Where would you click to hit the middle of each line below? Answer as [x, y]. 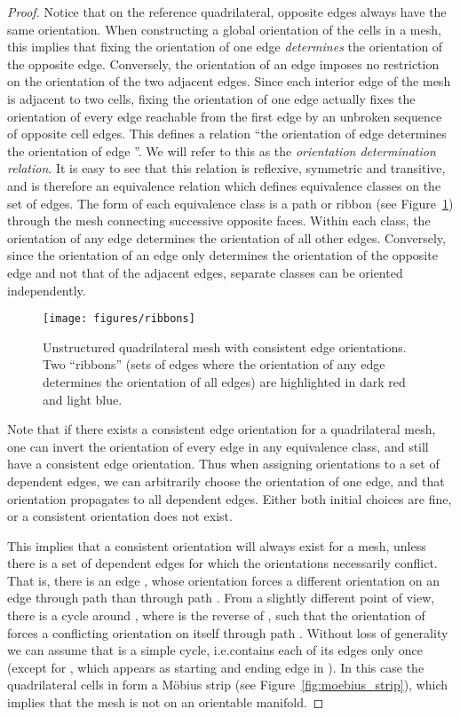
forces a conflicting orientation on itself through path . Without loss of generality [228, 632]
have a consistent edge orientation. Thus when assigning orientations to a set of [223, 464]
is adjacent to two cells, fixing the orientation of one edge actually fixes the [211, 98]
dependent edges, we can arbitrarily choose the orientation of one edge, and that [226, 481]
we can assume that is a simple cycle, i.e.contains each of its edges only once [215, 650]
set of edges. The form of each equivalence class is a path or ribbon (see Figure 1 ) [230, 203]
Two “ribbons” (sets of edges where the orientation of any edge [214, 364]
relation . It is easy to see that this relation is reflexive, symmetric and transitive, [226, 168]
